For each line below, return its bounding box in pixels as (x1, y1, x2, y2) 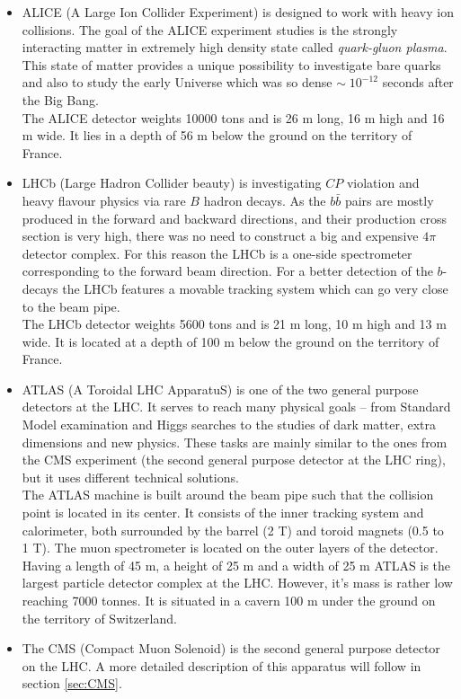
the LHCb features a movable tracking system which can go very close (62, 279, 448, 297)
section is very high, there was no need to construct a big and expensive (22, 226, 419, 245)
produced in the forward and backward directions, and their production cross (22, 208, 448, 227)
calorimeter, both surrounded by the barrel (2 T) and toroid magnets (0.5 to (22, 520, 444, 539)
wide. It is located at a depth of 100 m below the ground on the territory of (22, 332, 439, 350)
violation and (346, 173, 420, 192)
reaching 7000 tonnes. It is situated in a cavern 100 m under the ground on (22, 591, 436, 609)
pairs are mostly (344, 190, 434, 209)
